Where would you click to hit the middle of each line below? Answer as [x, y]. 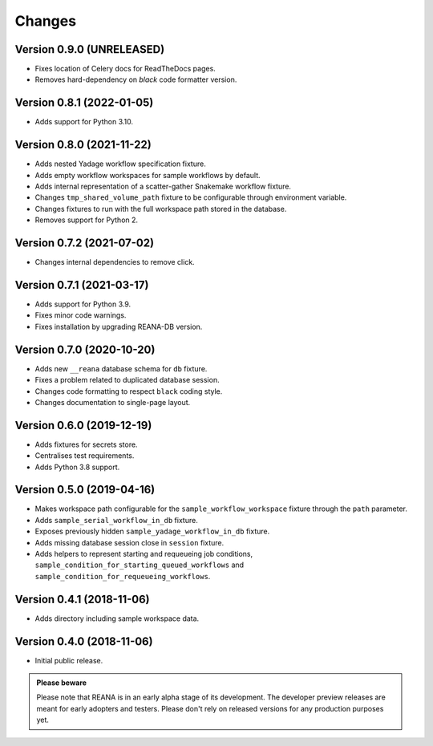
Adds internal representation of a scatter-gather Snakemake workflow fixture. [163, 186]
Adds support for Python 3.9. [83, 304]
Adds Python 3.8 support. [77, 467]
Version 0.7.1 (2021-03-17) [82, 285]
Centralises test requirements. [85, 456]
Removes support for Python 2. [87, 220]
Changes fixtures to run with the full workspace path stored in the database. [161, 209]
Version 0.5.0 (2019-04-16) [85, 490]
